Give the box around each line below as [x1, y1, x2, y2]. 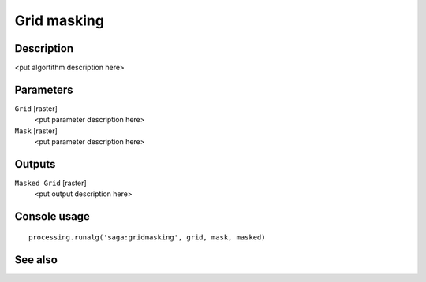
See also [14, 253, 58, 266]
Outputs [14, 158, 56, 171]
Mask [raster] [14, 126, 58, 135]
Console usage [14, 210, 91, 224]
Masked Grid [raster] [14, 178, 87, 188]
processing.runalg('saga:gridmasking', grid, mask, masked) [28, 232, 266, 242]
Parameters [14, 83, 73, 96]
